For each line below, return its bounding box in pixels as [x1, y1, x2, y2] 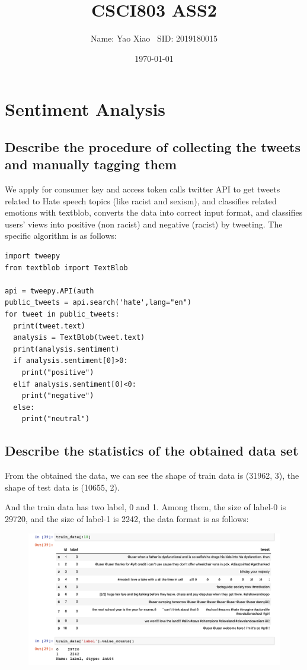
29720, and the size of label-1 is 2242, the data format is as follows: [5, 512, 249, 524]
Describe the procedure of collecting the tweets [5, 137, 301, 156]
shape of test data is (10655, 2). [5, 481, 120, 493]
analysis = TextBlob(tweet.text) [13, 333, 145, 342]
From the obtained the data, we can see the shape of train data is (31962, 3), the [5, 469, 299, 482]
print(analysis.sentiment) [13, 345, 120, 353]
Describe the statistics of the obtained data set [5, 441, 299, 460]
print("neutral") [21, 415, 90, 424]
